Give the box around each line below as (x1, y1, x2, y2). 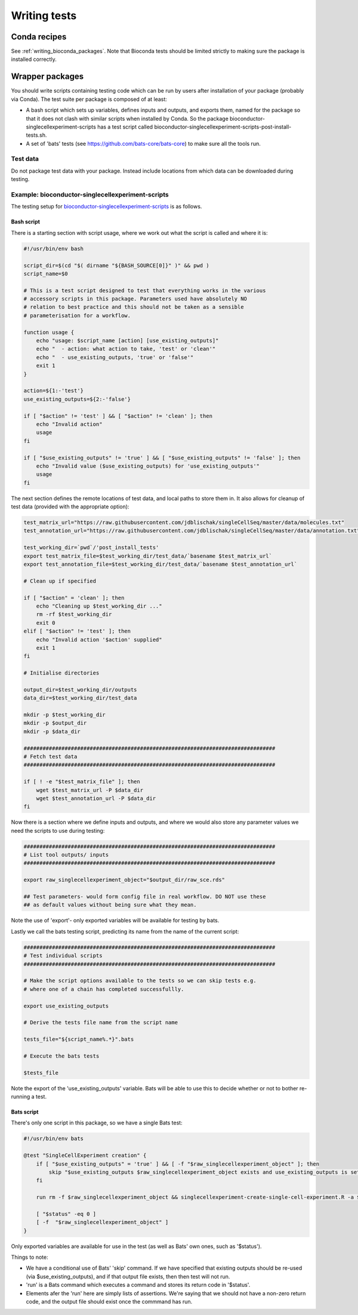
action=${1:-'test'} (23, 387, 84, 394)
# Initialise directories (23, 670, 100, 676)
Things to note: (11, 1253, 48, 1261)
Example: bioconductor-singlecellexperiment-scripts (11, 191, 169, 198)
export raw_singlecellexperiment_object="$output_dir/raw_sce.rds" (23, 876, 226, 884)
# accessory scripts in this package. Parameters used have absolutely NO (23, 296, 248, 302)
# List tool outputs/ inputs (23, 851, 109, 859)
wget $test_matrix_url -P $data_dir (36, 786, 143, 793)
